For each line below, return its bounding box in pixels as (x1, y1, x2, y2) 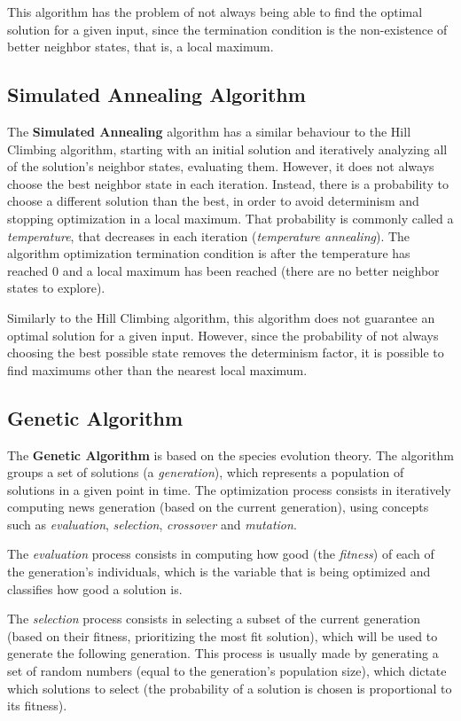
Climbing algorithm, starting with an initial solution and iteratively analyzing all (7, 139, 448, 158)
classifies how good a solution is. (7, 579, 183, 598)
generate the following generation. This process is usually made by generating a (7, 644, 439, 662)
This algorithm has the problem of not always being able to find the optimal (7, 3, 423, 20)
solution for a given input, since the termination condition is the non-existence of (7, 20, 448, 38)
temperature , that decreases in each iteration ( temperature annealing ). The (7, 226, 410, 245)
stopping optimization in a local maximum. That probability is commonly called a (7, 208, 454, 227)
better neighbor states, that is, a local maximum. (7, 37, 274, 56)
